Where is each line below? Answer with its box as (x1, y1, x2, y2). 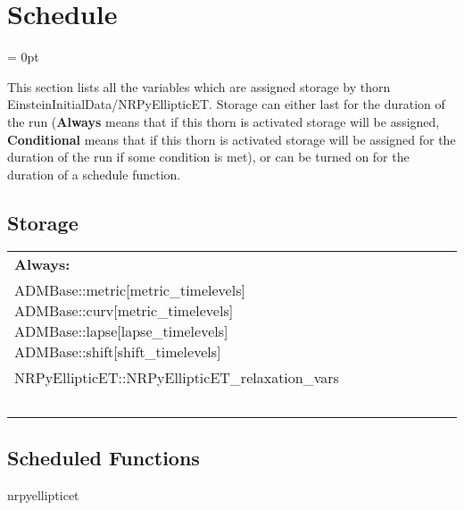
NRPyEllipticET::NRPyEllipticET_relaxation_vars (14, 367, 339, 389)
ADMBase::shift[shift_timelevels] (14, 341, 221, 363)
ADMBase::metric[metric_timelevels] (14, 280, 245, 301)
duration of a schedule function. (7, 164, 181, 183)
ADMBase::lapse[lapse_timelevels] (14, 321, 228, 342)
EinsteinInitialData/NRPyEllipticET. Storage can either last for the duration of (7, 95, 445, 113)
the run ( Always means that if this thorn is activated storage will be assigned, (7, 112, 440, 130)
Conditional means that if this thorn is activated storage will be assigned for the (7, 130, 456, 148)
